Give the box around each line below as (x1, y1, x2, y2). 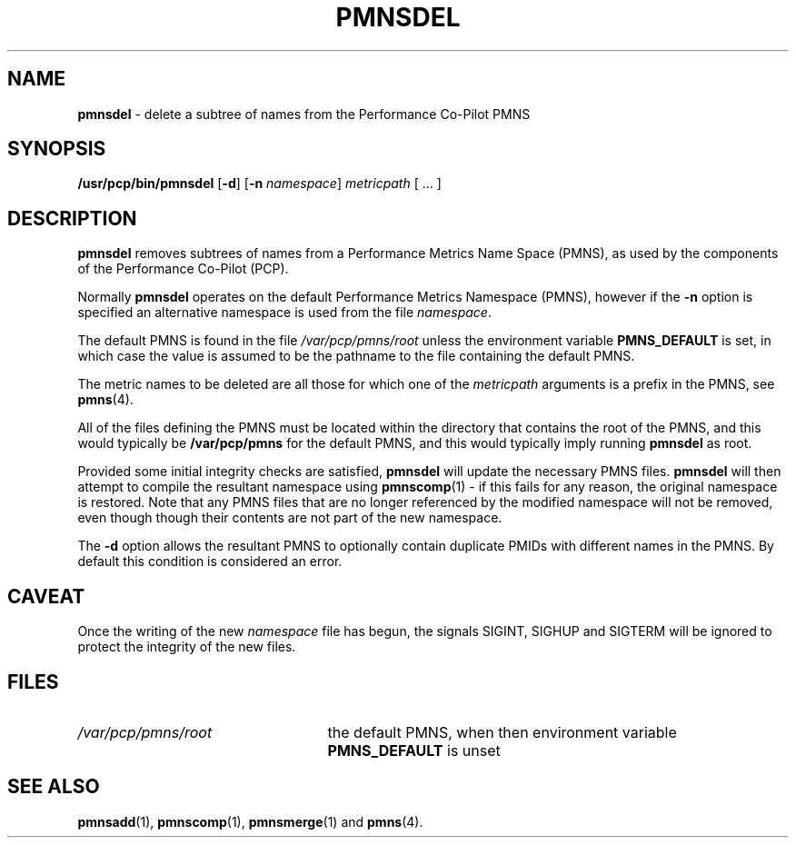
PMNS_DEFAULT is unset (327, 741, 501, 760)
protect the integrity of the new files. (77, 639, 296, 655)
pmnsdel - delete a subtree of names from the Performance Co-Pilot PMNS (77, 105, 531, 122)
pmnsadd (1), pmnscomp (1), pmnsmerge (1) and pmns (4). (77, 813, 423, 830)
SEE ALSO (7, 775, 100, 799)
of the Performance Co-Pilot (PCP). (77, 261, 289, 277)
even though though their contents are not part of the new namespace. (77, 510, 502, 526)
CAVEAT (7, 584, 85, 608)
